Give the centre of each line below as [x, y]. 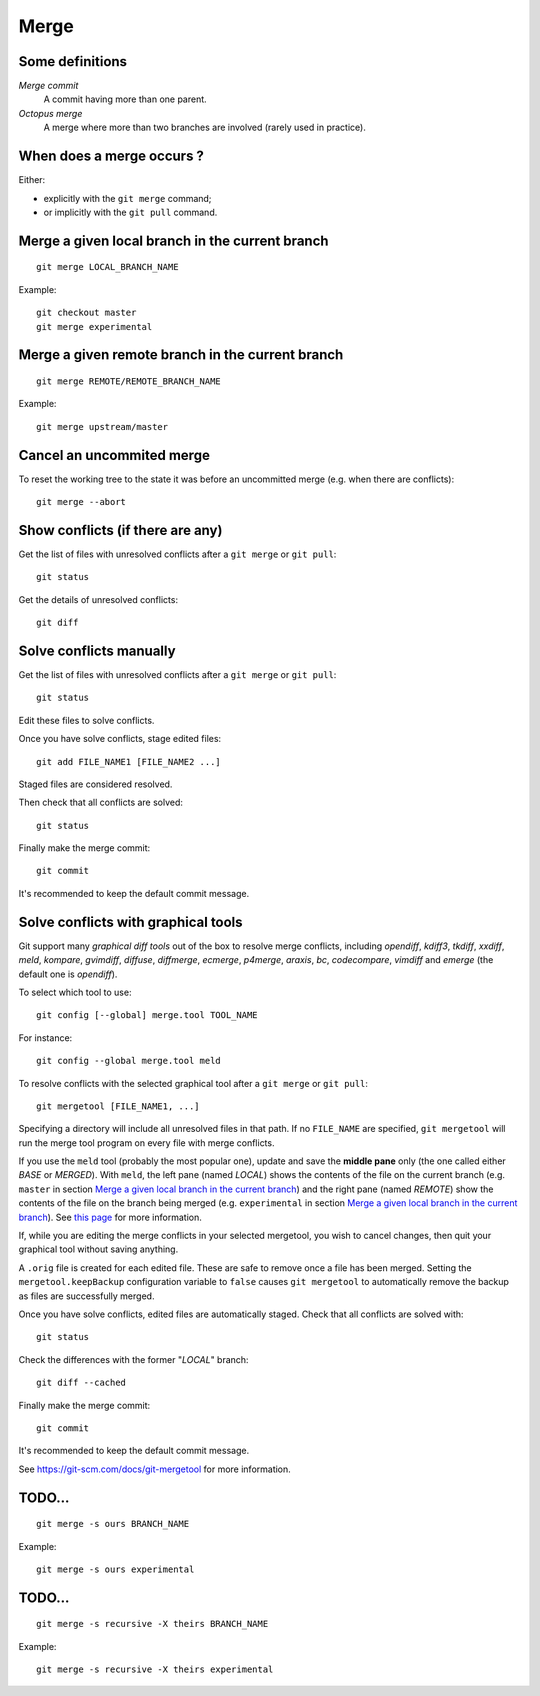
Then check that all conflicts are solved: [101, 802]
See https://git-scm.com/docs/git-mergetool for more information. [155, 1469]
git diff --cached [81, 1383]
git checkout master [86, 313]
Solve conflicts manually [97, 650]
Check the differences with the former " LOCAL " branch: [133, 1359]
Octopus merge [50, 113]
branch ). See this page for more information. [110, 1217]
